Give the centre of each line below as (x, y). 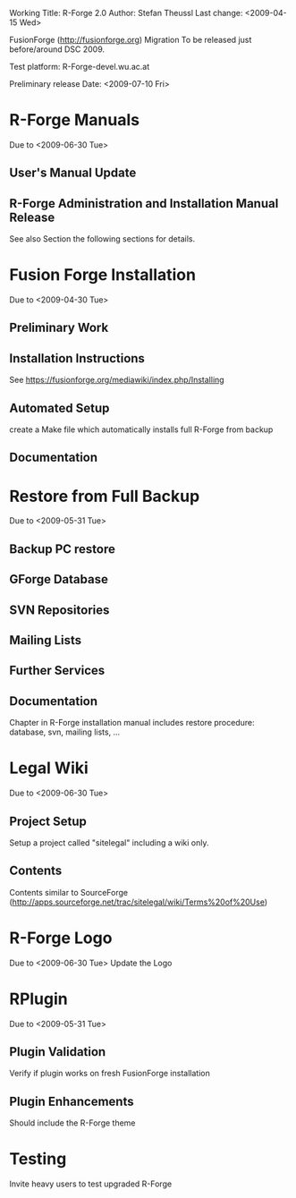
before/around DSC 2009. (57, 49)
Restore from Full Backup (105, 496)
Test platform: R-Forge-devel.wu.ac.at (80, 67)
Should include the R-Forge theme (72, 1123)
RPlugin (39, 999)
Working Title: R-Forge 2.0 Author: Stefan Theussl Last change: (126, 13)
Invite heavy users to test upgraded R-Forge (91, 1184)
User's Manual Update (73, 173)
